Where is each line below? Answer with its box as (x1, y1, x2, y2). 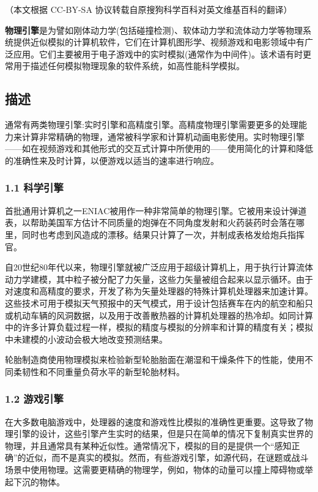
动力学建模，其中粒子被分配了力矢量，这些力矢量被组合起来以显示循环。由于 (5, 272, 313, 285)
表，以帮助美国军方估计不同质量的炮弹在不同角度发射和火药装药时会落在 (5, 216, 296, 229)
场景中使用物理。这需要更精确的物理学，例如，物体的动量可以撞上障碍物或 (5, 463, 305, 476)
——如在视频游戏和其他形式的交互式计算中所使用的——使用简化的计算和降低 (5, 142, 313, 155)
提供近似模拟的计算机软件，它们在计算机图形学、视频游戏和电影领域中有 (13, 35, 305, 48)
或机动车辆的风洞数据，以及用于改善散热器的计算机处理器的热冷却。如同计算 (5, 308, 313, 321)
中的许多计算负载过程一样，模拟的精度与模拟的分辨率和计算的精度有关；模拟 (5, 321, 313, 334)
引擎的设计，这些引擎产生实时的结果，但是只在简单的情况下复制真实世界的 (13, 427, 313, 440)
